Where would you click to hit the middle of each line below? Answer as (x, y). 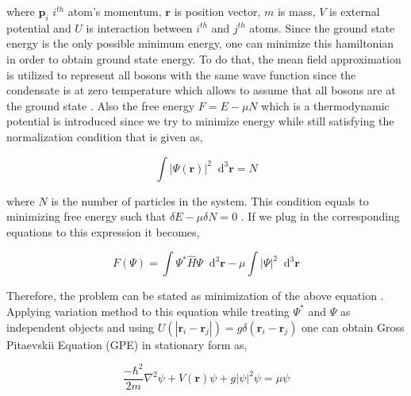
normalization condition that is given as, (105, 136)
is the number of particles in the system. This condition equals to (210, 200)
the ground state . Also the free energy (101, 105)
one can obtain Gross (353, 327)
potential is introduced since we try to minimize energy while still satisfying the (200, 121)
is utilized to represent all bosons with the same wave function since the (181, 74)
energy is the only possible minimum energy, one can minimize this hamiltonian (200, 43)
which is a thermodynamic (325, 105)
